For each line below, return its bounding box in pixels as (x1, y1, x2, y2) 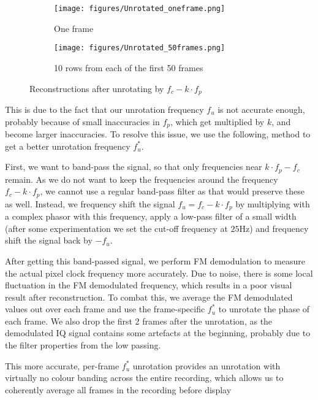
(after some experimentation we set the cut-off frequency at (5, 221, 228, 234)
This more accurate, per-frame (5, 359, 119, 372)
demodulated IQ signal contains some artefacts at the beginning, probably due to (5, 326, 311, 339)
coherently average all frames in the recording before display (5, 383, 232, 396)
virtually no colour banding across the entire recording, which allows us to (5, 371, 284, 384)
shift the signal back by (5, 234, 93, 247)
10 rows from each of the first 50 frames (54, 61, 203, 74)
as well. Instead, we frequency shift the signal (5, 197, 175, 210)
